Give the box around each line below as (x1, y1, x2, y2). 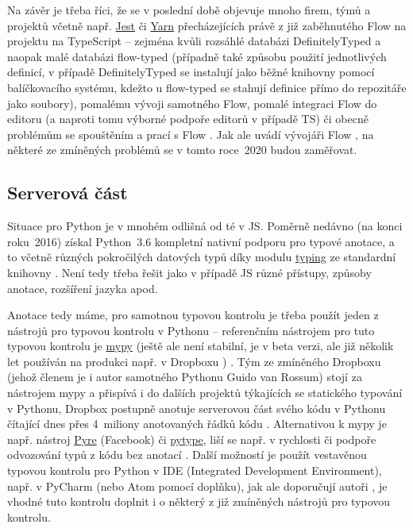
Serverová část (7, 180, 128, 205)
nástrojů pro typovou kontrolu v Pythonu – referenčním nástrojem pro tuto (7, 322, 375, 338)
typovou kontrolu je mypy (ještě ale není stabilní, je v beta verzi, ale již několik (7, 337, 394, 354)
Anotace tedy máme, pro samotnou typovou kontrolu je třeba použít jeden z (7, 306, 379, 323)
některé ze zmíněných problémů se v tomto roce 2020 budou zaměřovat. (7, 141, 357, 158)
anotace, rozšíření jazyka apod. (7, 279, 158, 296)
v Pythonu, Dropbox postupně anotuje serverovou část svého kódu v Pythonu (7, 399, 386, 416)
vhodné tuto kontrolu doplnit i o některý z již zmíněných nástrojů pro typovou (7, 493, 391, 510)
